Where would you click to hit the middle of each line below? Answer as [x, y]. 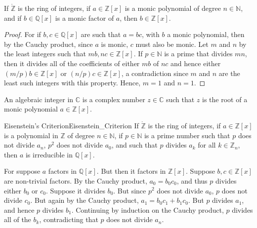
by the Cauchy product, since [48, 44]
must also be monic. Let [172, 44]
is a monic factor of [85, 18]
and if [13, 18]
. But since [130, 190]
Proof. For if [22, 34]
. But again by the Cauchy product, [85, 200]
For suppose [22, 171]
